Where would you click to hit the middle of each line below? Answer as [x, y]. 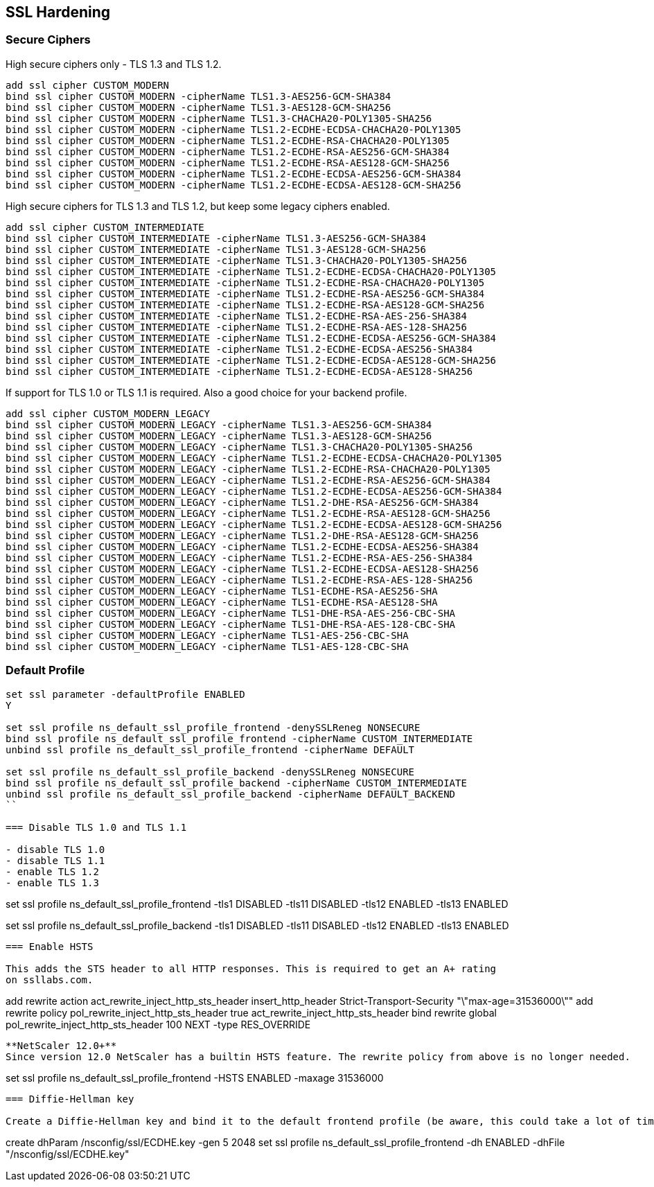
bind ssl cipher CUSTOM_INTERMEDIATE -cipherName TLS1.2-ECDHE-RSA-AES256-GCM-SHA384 [245, 293]
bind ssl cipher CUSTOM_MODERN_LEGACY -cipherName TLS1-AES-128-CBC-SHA [207, 646]
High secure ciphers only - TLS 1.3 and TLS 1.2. [114, 64]
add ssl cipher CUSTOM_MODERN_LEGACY [108, 413]
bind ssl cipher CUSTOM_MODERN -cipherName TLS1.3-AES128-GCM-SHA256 [198, 107]
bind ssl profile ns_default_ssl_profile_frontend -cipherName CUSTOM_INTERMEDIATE [239, 738]
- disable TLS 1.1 [55, 860]
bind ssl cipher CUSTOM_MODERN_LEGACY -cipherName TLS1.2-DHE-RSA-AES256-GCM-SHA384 [242, 502]
